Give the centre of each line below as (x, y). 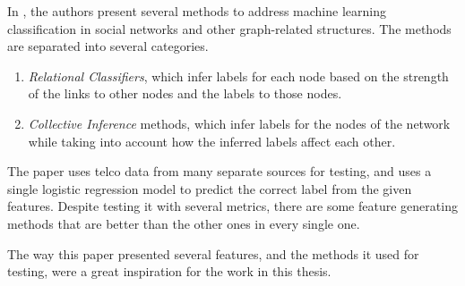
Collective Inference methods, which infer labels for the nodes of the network (239, 123)
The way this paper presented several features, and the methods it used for (213, 253)
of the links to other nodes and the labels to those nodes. (185, 93)
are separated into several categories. (108, 46)
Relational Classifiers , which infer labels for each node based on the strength (238, 76)
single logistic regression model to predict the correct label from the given (210, 188)
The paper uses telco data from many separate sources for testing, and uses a (220, 171)
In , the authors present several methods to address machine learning (197, 11)
